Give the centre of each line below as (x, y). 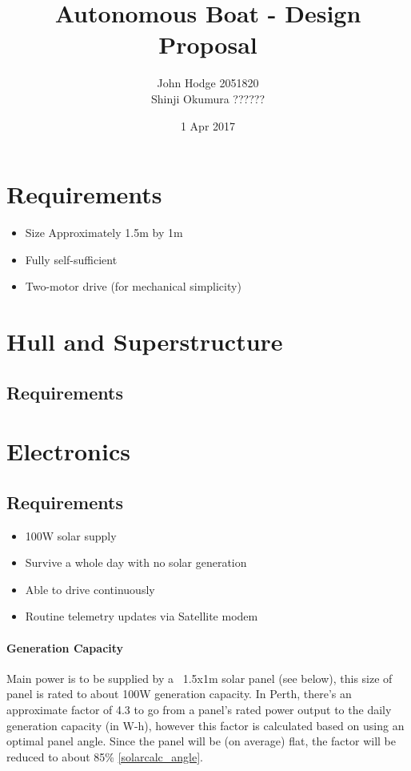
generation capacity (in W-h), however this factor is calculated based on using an (205, 725)
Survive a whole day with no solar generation (136, 562)
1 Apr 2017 (208, 125)
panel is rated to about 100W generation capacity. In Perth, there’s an (179, 694)
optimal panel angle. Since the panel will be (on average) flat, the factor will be (201, 741)
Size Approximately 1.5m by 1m (104, 233)
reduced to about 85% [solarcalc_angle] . (105, 756)
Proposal (208, 44)
